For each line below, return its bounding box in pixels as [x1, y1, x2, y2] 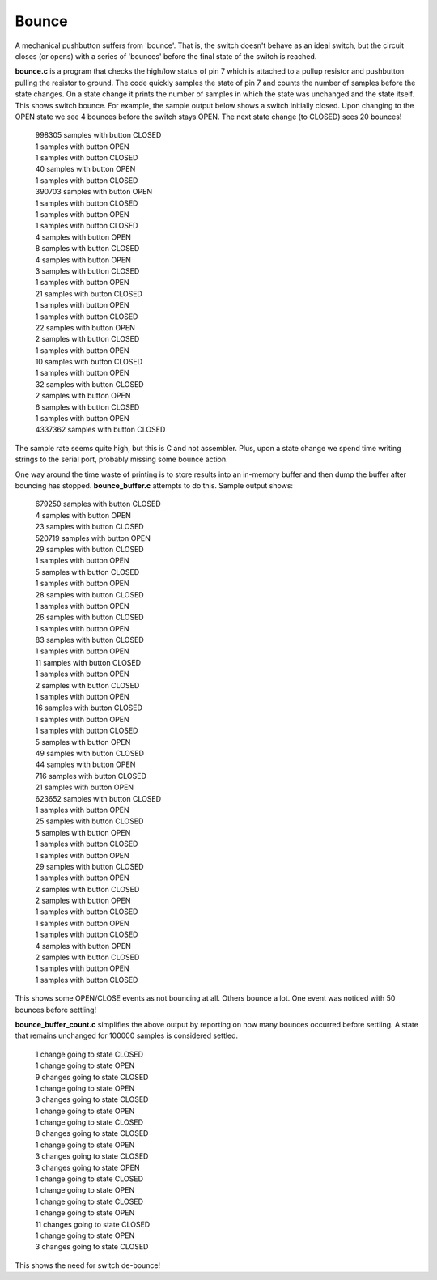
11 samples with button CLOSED [35, 657, 142, 667]
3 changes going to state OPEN [35, 1163, 141, 1172]
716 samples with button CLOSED [35, 771, 147, 780]
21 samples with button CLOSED [35, 288, 143, 299]
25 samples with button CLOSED [35, 816, 144, 826]
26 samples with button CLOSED [35, 612, 145, 623]
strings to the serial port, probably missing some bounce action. [15, 454, 228, 465]
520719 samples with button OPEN [35, 533, 151, 542]
